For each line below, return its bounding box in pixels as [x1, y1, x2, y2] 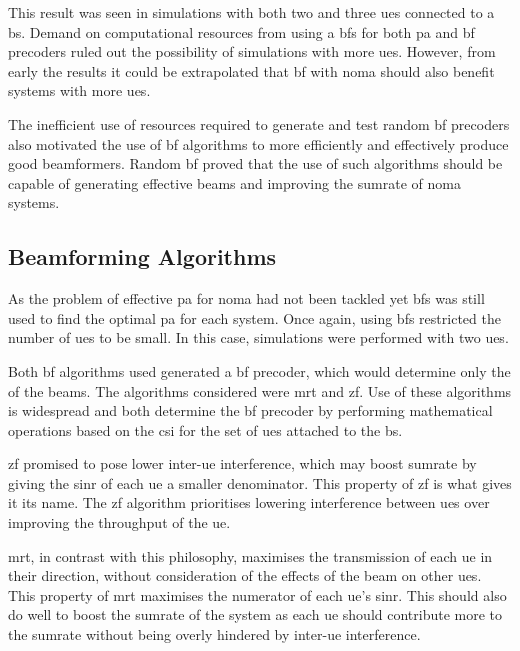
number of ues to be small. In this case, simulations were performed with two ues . [8, 327, 509, 348]
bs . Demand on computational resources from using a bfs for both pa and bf [8, 21, 475, 42]
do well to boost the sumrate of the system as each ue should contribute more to [8, 604, 503, 625]
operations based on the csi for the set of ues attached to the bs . [8, 419, 403, 440]
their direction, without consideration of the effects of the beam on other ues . [8, 565, 482, 586]
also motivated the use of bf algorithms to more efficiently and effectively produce [8, 133, 509, 154]
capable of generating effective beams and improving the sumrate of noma [8, 172, 461, 193]
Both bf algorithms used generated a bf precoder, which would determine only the [8, 360, 511, 381]
